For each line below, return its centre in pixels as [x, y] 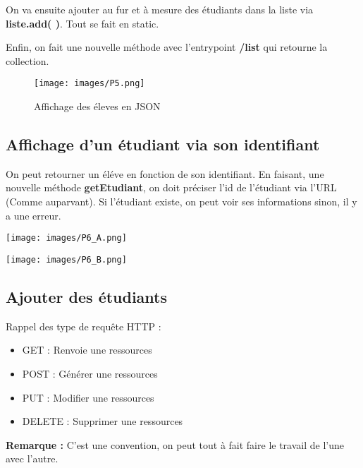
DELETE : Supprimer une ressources [103, 421]
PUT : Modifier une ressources [88, 397]
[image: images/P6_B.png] [66, 259]
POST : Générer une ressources [90, 373]
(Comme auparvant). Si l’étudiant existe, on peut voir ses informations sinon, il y [181, 202]
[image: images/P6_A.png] [66, 238]
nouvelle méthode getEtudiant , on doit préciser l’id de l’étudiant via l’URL [171, 187]
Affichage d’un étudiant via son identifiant [163, 144]
